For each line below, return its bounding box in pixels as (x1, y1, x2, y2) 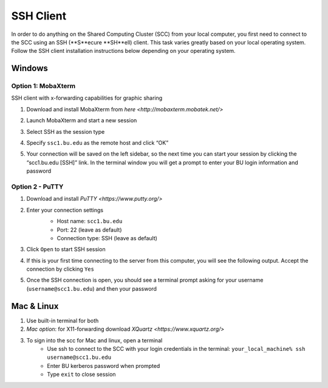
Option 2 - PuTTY (11, 182, 64, 191)
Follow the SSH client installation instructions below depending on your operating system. (11, 47, 236, 55)
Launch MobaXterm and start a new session (26, 117, 137, 124)
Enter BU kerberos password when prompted (47, 362, 160, 369)
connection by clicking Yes (26, 265, 94, 273)
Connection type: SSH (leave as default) (56, 234, 158, 241)
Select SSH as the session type (26, 128, 105, 135)
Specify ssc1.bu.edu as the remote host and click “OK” (26, 139, 169, 147)
